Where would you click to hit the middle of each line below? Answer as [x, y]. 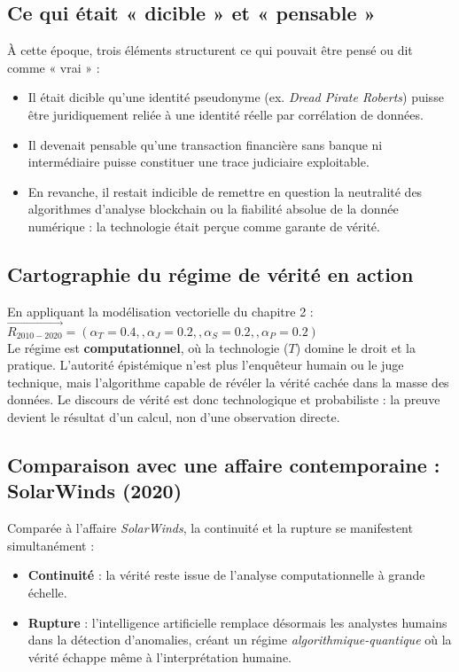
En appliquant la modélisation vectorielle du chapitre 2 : [160, 311]
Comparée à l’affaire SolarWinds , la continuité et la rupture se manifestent [210, 528]
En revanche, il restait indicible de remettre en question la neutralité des [225, 191]
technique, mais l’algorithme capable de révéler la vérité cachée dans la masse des [228, 382]
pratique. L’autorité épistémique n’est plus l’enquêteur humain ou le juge [206, 365]
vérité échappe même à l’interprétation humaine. [160, 656]
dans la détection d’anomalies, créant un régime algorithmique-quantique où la [240, 640]
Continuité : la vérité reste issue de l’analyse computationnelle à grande [226, 575]
